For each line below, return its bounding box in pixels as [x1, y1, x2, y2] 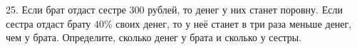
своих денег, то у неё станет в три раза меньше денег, [115, 16, 352, 31]
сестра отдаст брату [6, 16, 91, 31]
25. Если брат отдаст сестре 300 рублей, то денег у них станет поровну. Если [6, 2, 343, 16]
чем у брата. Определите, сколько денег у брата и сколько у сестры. [6, 30, 302, 45]
